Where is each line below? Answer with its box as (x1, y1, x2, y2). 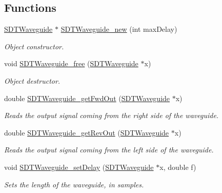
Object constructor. (4, 41, 64, 51)
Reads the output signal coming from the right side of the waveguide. (4, 110, 219, 121)
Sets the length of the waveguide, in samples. (4, 179, 144, 189)
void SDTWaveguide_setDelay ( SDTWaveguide (4, 161, 154, 172)
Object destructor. (4, 75, 60, 86)
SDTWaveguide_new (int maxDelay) (60, 24, 177, 34)
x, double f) (159, 161, 196, 172)
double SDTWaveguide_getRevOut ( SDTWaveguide (4, 127, 169, 138)
